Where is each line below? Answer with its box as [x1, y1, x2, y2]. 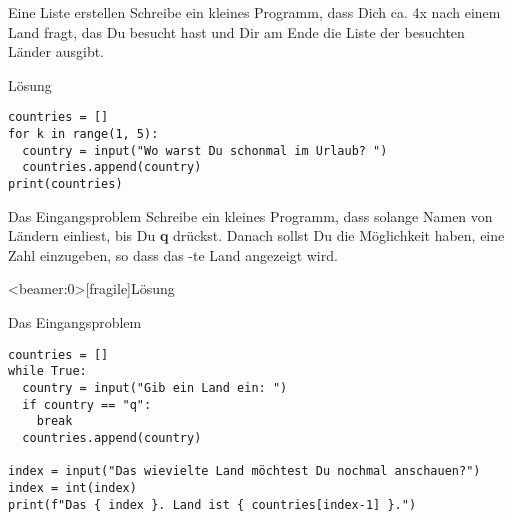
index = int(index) [8, 480, 137, 495]
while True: [8, 364, 87, 379]
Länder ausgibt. [8, 41, 104, 62]
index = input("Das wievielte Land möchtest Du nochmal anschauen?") [8, 464, 481, 479]
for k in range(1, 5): [8, 127, 159, 142]
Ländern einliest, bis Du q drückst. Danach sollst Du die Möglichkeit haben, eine [8, 225, 505, 246]
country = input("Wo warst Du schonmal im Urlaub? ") [22, 143, 388, 158]
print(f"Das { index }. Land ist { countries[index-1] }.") [8, 497, 417, 512]
